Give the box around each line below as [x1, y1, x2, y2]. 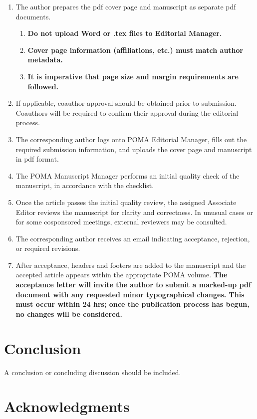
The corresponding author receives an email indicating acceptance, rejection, [15, 233, 250, 243]
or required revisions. [15, 243, 80, 253]
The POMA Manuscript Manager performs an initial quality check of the [15, 170, 240, 181]
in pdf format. [15, 154, 59, 164]
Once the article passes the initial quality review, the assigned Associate [15, 197, 237, 207]
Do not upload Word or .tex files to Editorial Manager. [27, 28, 222, 38]
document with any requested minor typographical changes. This [15, 289, 245, 299]
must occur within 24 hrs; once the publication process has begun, [15, 299, 250, 309]
